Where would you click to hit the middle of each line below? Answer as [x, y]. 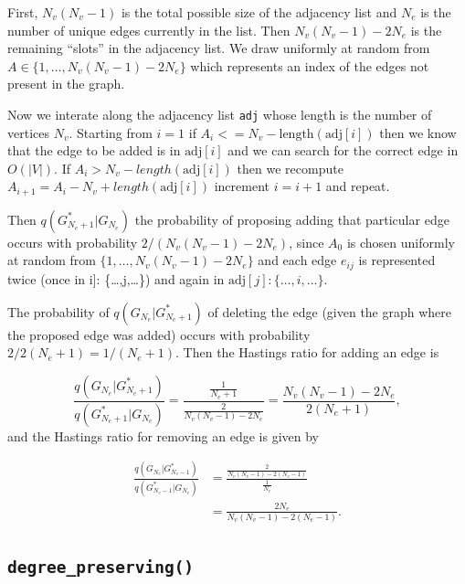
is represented [397, 260]
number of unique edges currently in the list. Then [149, 30]
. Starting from [111, 132]
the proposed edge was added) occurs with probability [159, 334]
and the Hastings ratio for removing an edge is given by [164, 435]
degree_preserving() [101, 568]
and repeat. [358, 186]
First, [23, 12]
